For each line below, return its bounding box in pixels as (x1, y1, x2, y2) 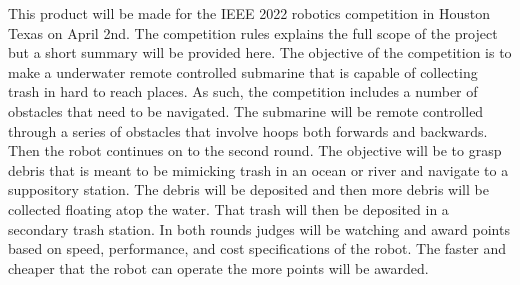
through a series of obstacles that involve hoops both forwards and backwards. (8, 120, 488, 141)
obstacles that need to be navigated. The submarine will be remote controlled (8, 100, 484, 121)
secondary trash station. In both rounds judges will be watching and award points (8, 218, 510, 239)
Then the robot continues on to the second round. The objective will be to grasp (8, 140, 502, 161)
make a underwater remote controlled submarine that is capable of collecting (8, 61, 478, 82)
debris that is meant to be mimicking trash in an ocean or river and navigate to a (8, 159, 509, 180)
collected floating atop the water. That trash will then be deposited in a (8, 198, 449, 219)
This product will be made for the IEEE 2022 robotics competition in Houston (8, 3, 491, 23)
